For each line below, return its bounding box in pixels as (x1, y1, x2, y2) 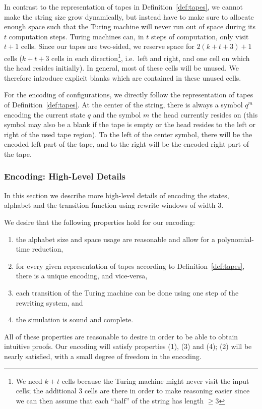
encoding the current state (4, 109, 86, 120)
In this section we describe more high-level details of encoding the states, (4, 190, 229, 200)
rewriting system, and (16, 297, 83, 308)
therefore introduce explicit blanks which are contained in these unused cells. (4, 72, 241, 83)
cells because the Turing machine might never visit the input (61, 375, 249, 386)
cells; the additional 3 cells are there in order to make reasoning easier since (16, 385, 250, 396)
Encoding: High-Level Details (4, 170, 126, 183)
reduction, (32, 244, 63, 254)
